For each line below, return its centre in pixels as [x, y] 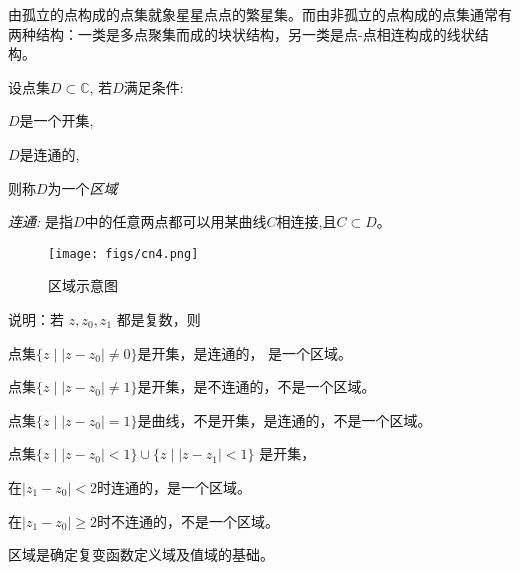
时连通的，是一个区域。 [173, 486]
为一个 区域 [82, 187]
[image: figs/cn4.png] [123, 253]
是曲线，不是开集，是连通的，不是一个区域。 [284, 419]
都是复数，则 [158, 319]
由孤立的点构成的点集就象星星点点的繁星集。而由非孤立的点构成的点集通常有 [260, 14]
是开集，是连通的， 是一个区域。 [245, 352]
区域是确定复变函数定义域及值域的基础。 [141, 554]
